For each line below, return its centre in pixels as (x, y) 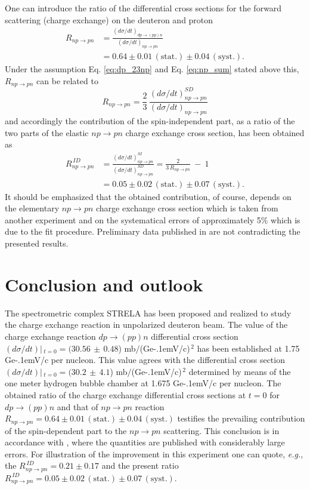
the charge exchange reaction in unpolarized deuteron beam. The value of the (146, 325)
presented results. (37, 243)
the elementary (32, 208)
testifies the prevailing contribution (241, 418)
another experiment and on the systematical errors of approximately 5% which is (153, 219)
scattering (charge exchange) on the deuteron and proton (109, 19)
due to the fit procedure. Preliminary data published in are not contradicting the (153, 231)
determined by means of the (240, 371)
